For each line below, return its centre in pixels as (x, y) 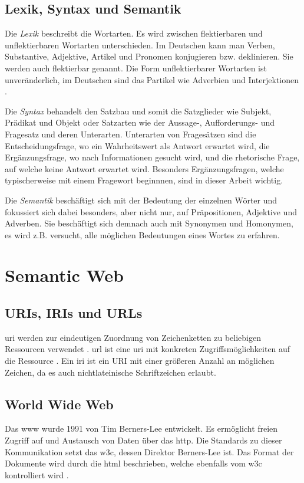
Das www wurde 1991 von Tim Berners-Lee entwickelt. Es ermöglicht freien (141, 428)
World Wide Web (59, 404)
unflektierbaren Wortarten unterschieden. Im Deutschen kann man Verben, (140, 45)
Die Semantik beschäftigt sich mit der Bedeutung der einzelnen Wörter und (141, 200)
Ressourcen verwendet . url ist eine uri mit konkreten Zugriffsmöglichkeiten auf (148, 349)
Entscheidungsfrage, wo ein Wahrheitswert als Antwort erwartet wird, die (137, 145)
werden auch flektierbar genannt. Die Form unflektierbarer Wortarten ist (136, 68)
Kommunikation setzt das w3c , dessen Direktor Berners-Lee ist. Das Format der (149, 451)
